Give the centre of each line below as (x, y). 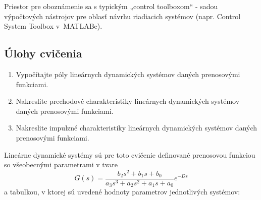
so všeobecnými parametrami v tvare (61, 164)
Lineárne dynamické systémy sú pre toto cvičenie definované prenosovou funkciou (130, 154)
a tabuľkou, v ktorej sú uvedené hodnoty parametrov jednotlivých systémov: (122, 192)
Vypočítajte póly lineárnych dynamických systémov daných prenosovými (128, 74)
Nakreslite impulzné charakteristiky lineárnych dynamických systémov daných (137, 128)
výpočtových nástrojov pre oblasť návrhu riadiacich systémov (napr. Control (122, 16)
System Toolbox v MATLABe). (53, 26)
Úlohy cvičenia (43, 53)
